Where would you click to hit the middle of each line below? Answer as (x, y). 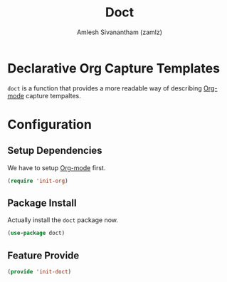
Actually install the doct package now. (63, 220)
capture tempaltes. (53, 95)
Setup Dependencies (55, 151)
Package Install (42, 203)
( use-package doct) (36, 233)
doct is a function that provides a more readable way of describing (105, 88)
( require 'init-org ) (38, 181)
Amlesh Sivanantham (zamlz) (120, 32)
